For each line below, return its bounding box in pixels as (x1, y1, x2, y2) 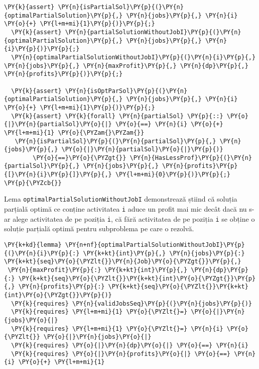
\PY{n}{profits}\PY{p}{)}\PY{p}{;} (4, 70, 123, 78)
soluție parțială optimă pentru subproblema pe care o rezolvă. (4, 223, 194, 234)
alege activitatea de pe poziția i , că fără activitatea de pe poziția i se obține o (13, 213, 255, 224)
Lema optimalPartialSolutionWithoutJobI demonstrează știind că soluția (4, 194, 237, 204)
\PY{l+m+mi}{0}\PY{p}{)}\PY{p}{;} (115, 171, 231, 178)
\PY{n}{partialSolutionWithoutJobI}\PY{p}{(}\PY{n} (65, 28, 241, 36)
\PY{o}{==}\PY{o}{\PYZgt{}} (33, 154, 126, 161)
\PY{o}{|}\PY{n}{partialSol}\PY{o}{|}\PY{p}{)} (61, 146, 223, 153)
